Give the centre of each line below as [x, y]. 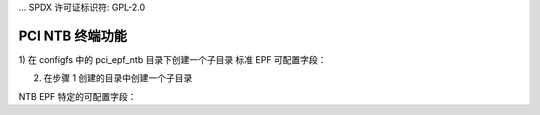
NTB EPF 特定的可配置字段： [77, 96]
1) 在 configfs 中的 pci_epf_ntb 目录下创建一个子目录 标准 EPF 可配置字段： [172, 59]
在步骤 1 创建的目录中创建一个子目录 [118, 78]
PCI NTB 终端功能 [72, 35]
